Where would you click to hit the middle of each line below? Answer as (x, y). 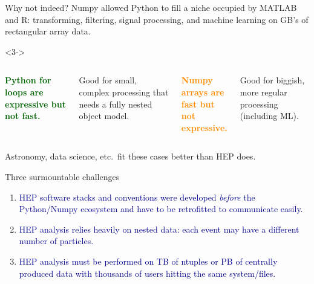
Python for (28, 80)
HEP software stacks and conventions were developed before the (137, 197)
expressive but (35, 104)
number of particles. (56, 241)
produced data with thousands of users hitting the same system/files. (147, 273)
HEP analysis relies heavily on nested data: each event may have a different (159, 229)
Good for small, (108, 80)
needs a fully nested (116, 104)
